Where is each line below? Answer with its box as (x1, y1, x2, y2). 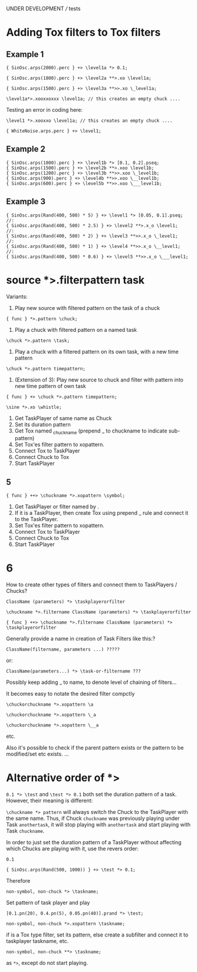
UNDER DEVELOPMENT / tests (6, 5, 81, 12)
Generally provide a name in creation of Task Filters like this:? (6, 635, 156, 642)
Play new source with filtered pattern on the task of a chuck (14, 304, 160, 311)
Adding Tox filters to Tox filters (6, 26, 161, 39)
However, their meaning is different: (6, 797, 93, 804)
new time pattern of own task (14, 382, 87, 389)
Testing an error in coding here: (6, 106, 83, 113)
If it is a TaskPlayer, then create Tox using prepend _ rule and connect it (14, 509, 189, 516)
